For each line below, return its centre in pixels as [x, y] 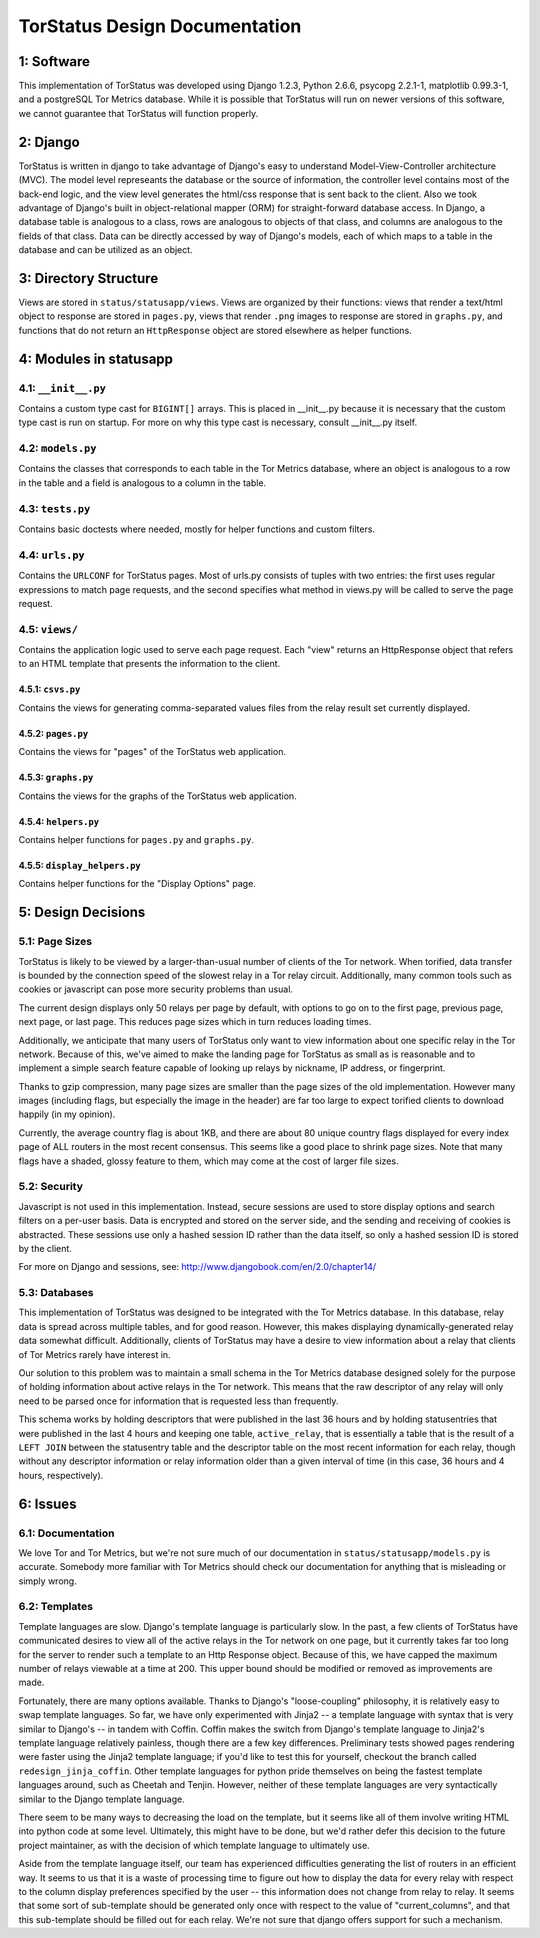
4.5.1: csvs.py [49, 689]
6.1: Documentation [66, 1533]
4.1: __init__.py [62, 388]
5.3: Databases [56, 1293]
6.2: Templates [56, 1607]
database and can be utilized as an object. [106, 250]
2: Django [49, 141]
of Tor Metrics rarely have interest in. [94, 1354]
